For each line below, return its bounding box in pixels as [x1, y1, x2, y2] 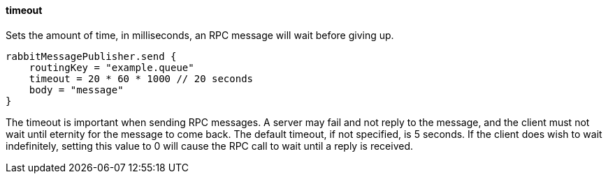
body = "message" [29, 84, 124, 95]
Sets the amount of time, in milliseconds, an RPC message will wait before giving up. [6, 29, 394, 41]
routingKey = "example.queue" [29, 61, 194, 73]
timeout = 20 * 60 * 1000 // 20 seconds [29, 72, 254, 84]
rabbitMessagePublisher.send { [6, 50, 177, 62]
